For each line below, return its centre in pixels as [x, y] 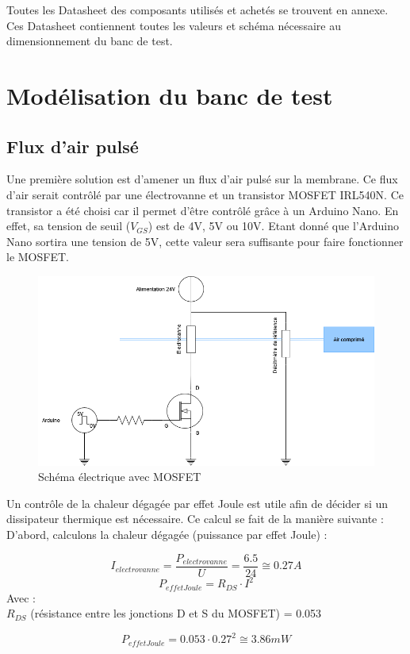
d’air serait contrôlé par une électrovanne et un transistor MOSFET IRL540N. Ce [205, 194]
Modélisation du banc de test [170, 95]
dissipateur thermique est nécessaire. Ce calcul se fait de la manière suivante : [195, 519]
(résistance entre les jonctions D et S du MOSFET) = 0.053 [176, 613]
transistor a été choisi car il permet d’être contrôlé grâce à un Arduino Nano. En [203, 210]
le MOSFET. [38, 257]
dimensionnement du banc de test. [90, 41]
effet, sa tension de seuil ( [69, 226]
